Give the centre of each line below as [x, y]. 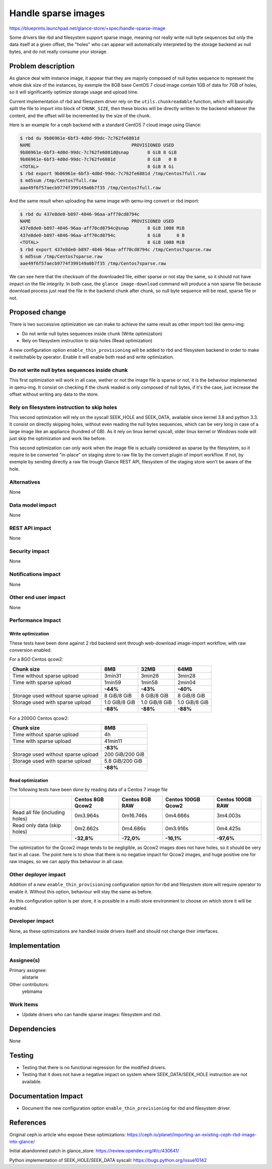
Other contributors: [29, 984]
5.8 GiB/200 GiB [123, 761]
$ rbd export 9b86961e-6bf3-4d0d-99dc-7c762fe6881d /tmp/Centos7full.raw [113, 173]
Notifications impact [35, 574]
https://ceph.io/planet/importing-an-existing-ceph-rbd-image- [192, 1134]
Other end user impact [37, 597]
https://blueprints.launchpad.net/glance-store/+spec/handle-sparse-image [87, 28]
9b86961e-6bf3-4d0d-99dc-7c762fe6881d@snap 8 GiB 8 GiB [98, 152]
